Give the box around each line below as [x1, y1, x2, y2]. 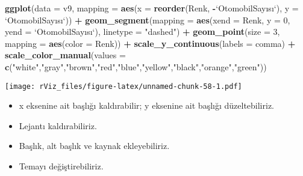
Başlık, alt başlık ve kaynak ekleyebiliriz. [19, 139, 170, 152]
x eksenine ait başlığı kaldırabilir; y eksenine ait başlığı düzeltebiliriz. [19, 99, 274, 112]
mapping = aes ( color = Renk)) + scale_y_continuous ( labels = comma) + [5, 37, 296, 49]
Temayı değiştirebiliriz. [19, 160, 104, 172]
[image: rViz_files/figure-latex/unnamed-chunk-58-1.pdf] [5, 82, 242, 91]
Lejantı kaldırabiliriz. [19, 119, 97, 132]
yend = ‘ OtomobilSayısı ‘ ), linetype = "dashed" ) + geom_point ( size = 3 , [5, 25, 280, 38]
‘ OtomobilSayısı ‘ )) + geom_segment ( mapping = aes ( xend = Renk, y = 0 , [5, 13, 290, 26]
